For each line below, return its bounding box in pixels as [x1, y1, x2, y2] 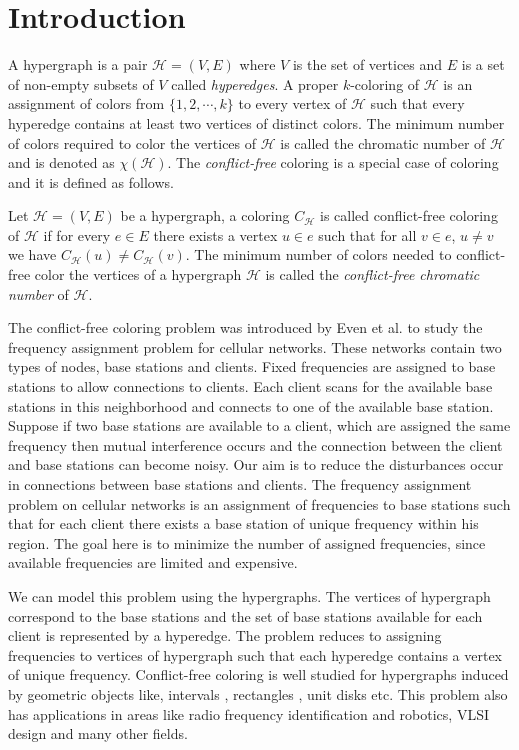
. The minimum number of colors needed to [185, 244, 452, 265]
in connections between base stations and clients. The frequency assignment [8, 474, 472, 494]
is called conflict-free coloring [320, 205, 498, 226]
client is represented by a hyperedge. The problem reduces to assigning [8, 625, 442, 646]
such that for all [318, 224, 417, 245]
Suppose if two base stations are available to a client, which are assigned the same [8, 415, 511, 436]
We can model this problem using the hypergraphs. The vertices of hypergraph [8, 585, 491, 606]
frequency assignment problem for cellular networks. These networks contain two [8, 336, 502, 357]
